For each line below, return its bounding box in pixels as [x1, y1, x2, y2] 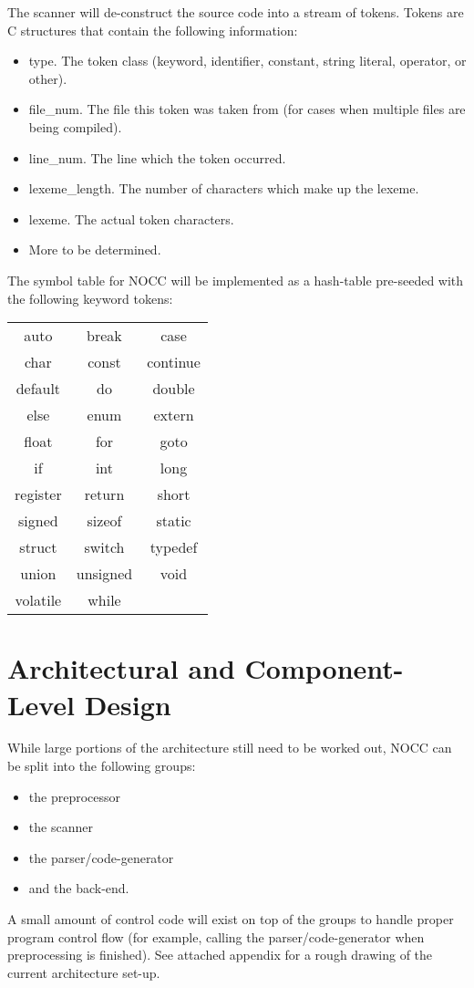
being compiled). [28, 117, 122, 136]
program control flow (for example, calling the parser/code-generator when [7, 927, 425, 946]
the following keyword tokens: [7, 288, 173, 307]
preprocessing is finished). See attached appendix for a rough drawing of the [7, 945, 433, 964]
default [15, 378, 61, 400]
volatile [15, 589, 62, 611]
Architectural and [7, 650, 235, 687]
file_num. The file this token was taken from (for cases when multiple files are [28, 99, 466, 119]
